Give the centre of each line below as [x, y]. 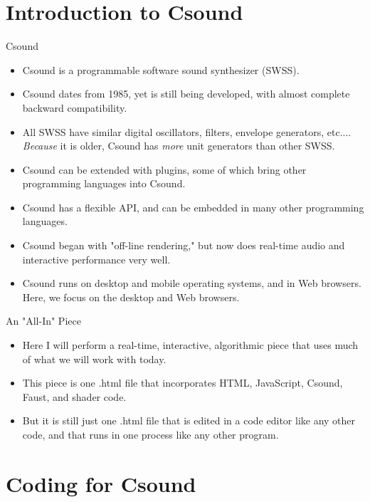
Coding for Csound [101, 483]
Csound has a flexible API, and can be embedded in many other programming [193, 207]
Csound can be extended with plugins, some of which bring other [164, 169]
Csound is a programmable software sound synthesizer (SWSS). [161, 69]
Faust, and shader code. [74, 396]
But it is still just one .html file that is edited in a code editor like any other [189, 420]
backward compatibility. [75, 107]
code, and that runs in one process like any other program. [150, 434]
